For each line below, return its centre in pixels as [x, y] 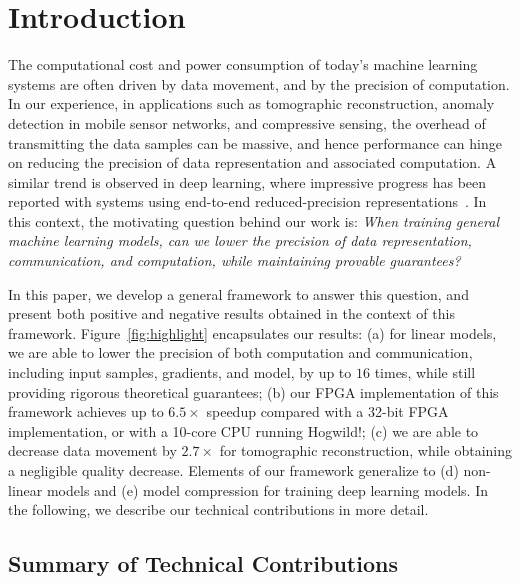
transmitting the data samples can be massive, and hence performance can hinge [255, 142]
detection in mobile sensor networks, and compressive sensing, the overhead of [247, 122]
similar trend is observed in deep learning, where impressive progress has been [247, 181]
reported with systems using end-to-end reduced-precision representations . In [247, 201]
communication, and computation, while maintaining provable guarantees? [234, 260]
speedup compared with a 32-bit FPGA [327, 411]
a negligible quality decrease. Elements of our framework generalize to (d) [233, 470]
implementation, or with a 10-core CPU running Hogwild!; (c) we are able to [243, 430]
